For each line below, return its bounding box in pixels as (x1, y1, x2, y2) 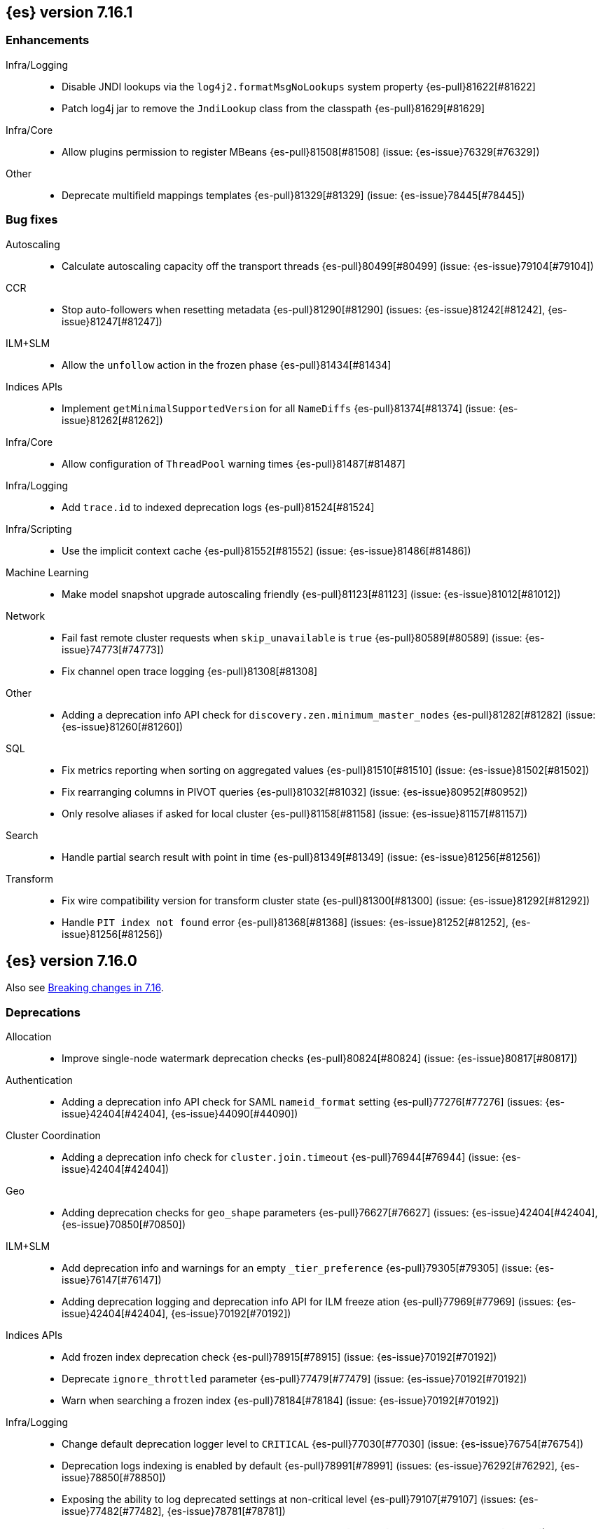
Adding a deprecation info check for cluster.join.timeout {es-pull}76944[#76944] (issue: (62, 1151, 499, 1164)
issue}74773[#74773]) (62, 643, 164, 655)
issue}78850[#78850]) (62, 1472, 166, 1484)
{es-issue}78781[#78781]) (167, 1505, 286, 1518)
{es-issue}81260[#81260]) (62, 720, 183, 733)
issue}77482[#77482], (62, 1505, 165, 1518)
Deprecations (6, 1005, 81, 1019)
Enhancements (6, 33, 90, 48)
